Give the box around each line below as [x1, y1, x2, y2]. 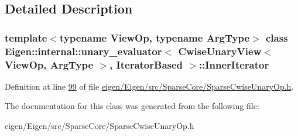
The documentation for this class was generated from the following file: [5, 100, 259, 112]
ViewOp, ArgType [5, 57, 94, 72]
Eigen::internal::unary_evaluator [5, 43, 162, 58]
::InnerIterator [198, 57, 269, 72]
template [5, 30, 47, 45]
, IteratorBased [109, 57, 183, 72]
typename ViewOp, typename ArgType [59, 30, 250, 45]
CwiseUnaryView [178, 43, 262, 58]
